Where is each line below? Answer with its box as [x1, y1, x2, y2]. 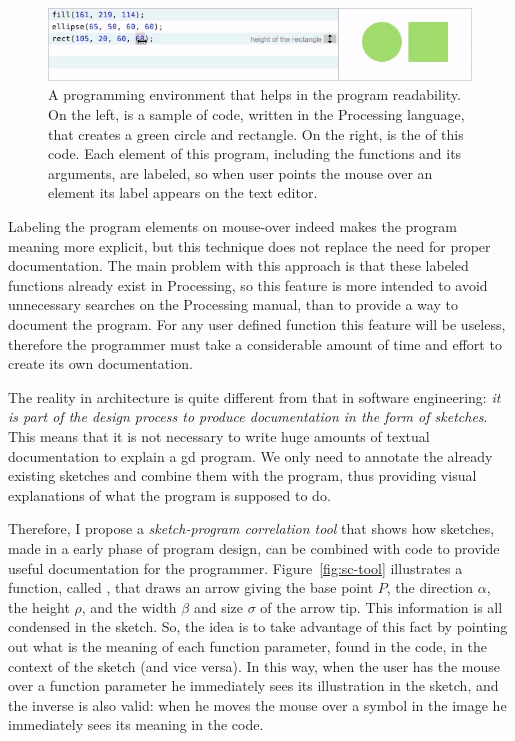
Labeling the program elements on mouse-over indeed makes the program [8, 216, 457, 237]
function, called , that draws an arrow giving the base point [8, 577, 374, 598]
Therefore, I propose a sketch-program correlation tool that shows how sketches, [8, 518, 495, 539]
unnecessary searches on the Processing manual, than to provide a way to [8, 294, 458, 315]
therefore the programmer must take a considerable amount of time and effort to [8, 333, 502, 354]
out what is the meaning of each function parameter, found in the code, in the [8, 635, 487, 656]
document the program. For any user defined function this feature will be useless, [8, 314, 506, 334]
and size [193, 596, 243, 617]
